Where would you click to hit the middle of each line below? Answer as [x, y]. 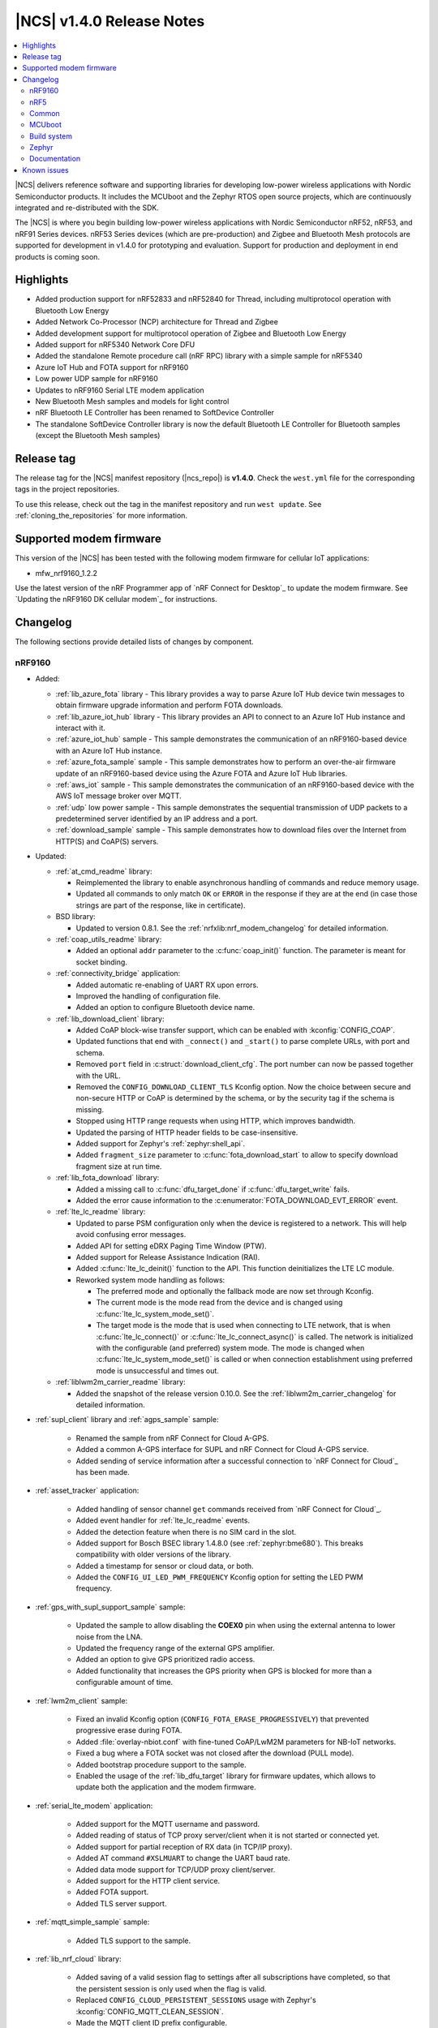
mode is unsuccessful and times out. [157, 1370]
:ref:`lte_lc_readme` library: [101, 1212]
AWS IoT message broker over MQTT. [118, 796]
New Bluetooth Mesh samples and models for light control [132, 401]
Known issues [45, 170]
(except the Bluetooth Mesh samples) [98, 436]
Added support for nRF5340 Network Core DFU [115, 345]
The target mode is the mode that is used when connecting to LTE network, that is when [243, 1326]
